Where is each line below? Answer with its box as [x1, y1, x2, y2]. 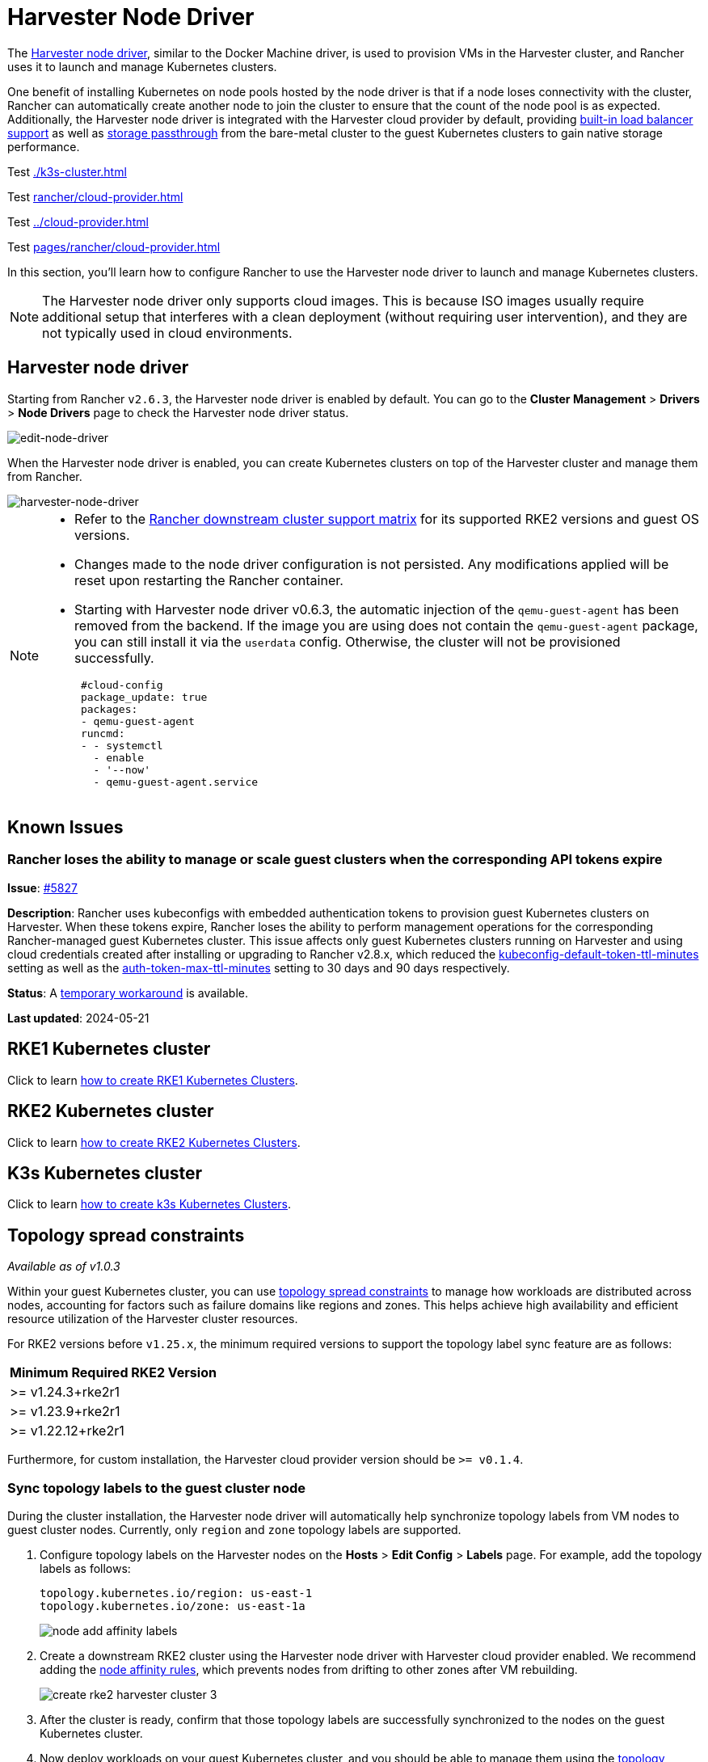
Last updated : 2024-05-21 [7, 1010, 150, 1025]
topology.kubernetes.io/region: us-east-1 [40, 1586, 313, 1600]
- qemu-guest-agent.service [93, 775, 259, 788]
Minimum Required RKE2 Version [10, 1364, 217, 1381]
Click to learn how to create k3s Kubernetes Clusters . [7, 1197, 292, 1212]
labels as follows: [40, 1561, 131, 1575]
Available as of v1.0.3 [7, 1259, 120, 1274]
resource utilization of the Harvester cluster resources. [7, 1312, 298, 1326]
